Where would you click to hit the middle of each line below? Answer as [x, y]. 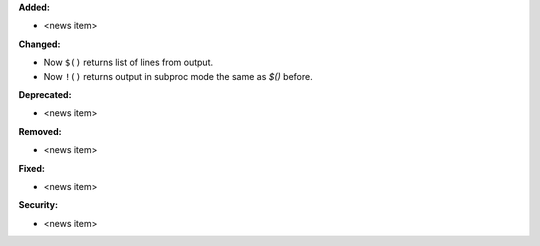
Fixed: [31, 168]
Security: [38, 205]
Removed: [40, 131]
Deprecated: [45, 94]
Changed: [39, 44]
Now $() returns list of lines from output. [128, 62]
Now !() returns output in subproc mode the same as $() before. [178, 76]
